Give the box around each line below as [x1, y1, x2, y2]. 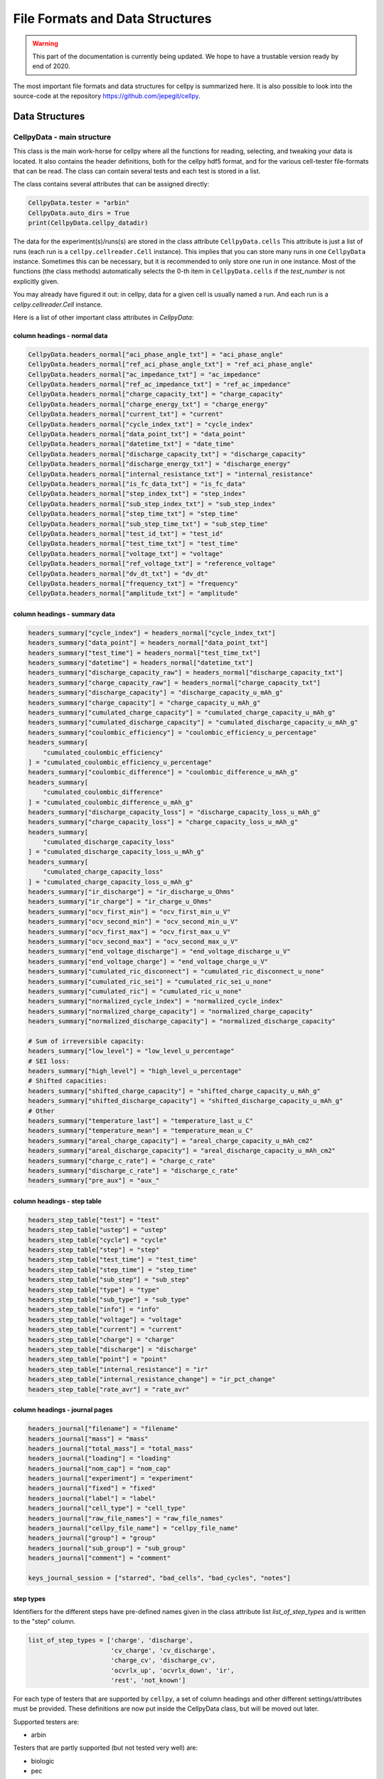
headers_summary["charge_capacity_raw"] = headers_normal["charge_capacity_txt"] [28, 678, 321, 687]
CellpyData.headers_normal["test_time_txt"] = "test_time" [28, 539, 238, 548]
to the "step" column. [13, 1617, 76, 1626]
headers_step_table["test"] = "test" [28, 1215, 160, 1224]
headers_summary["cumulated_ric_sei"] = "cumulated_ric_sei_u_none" [28, 977, 272, 986]
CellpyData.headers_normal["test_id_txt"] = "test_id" [28, 529, 223, 537]
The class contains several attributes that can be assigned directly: [13, 180, 210, 189]
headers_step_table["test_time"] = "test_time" [28, 1256, 197, 1264]
